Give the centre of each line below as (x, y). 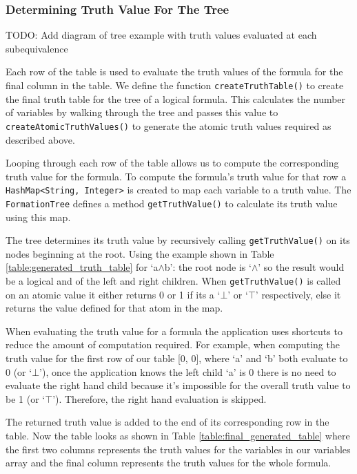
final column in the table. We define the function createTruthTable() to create (175, 85)
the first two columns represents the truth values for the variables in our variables (178, 449)
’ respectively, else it (298, 294)
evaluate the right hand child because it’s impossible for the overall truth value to (178, 385)
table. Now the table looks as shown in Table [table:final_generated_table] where (178, 436)
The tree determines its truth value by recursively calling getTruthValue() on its (178, 240)
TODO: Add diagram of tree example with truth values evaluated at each (161, 35)
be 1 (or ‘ (25, 398)
